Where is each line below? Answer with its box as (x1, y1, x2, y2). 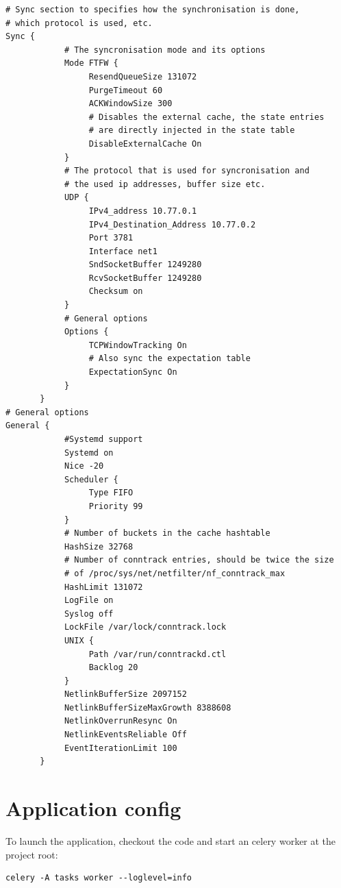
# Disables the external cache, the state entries (88, 112, 325, 122)
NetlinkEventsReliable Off (64, 730, 187, 740)
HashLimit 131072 (64, 582, 143, 592)
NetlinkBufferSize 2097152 (64, 689, 187, 700)
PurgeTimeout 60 (88, 85, 163, 95)
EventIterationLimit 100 (64, 743, 177, 753)
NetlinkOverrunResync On (64, 716, 177, 726)
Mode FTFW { (64, 58, 118, 69)
